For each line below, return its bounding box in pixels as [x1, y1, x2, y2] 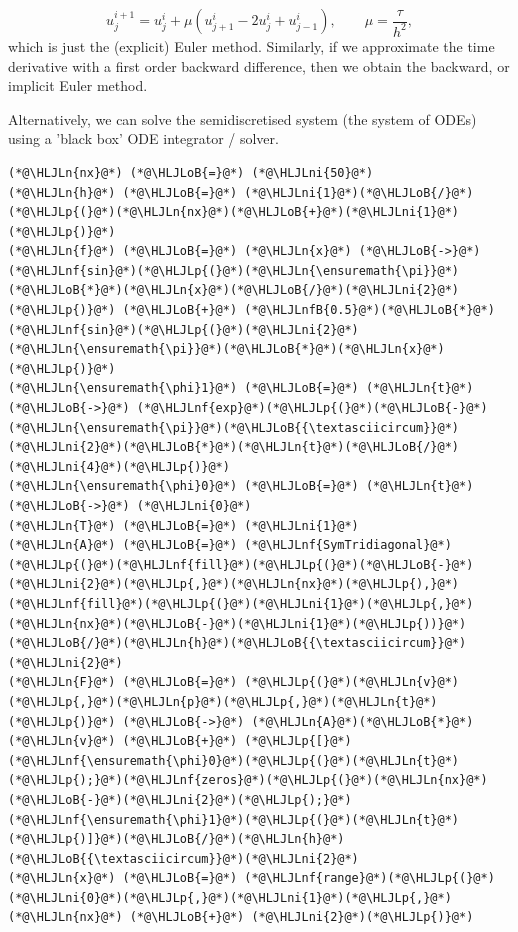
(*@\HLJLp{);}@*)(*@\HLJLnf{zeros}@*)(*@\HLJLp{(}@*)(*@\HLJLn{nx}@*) [8, 773, 488, 788]
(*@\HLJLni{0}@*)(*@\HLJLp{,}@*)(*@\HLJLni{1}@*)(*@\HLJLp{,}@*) [8, 890, 452, 905]
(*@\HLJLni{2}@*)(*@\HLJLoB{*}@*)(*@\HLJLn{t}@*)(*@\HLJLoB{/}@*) [8, 440, 460, 455]
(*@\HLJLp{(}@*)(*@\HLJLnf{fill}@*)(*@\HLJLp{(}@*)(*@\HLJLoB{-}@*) [8, 557, 474, 572]
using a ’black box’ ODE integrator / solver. [8, 128, 279, 149]
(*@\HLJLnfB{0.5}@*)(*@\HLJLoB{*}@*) [244, 303, 495, 318]
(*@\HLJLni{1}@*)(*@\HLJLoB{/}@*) [244, 185, 474, 200]
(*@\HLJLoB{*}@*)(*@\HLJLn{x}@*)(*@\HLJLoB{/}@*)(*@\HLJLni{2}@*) [8, 283, 460, 298]
